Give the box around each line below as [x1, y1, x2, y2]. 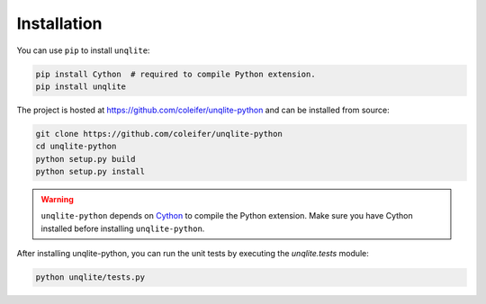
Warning [40, 194, 74, 205]
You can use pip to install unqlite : [16, 45, 150, 56]
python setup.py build [35, 154, 136, 164]
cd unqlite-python [35, 141, 117, 152]
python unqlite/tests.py [35, 273, 146, 282]
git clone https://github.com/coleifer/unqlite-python [35, 129, 283, 139]
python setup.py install [35, 166, 146, 177]
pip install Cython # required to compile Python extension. [35, 68, 316, 79]
